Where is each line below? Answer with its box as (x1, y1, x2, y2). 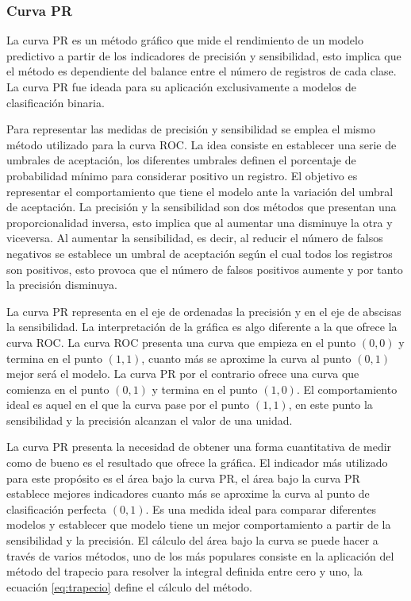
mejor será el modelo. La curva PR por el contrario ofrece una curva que (6, 365, 359, 382)
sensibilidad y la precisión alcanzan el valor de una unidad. (6, 411, 293, 428)
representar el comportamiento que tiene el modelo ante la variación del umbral (6, 183, 394, 199)
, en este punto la (288, 396, 373, 413)
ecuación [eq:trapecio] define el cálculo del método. (6, 578, 252, 595)
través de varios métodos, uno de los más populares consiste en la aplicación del (6, 547, 394, 564)
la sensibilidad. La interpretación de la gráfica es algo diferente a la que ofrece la (6, 318, 398, 335)
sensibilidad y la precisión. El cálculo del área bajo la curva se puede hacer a (6, 532, 378, 549)
